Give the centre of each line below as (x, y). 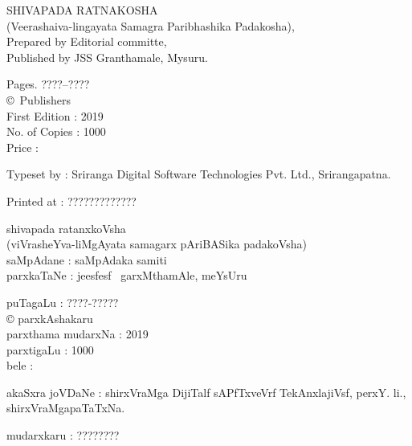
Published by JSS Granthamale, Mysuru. (107, 57)
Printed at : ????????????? (71, 200)
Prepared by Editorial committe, (87, 41)
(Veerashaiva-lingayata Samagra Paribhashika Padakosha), (151, 25)
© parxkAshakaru (50, 318)
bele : (20, 365)
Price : (22, 147)
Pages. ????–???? (48, 84)
